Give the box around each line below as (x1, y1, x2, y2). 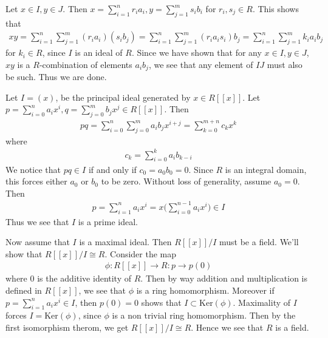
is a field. (275, 321, 309, 333)
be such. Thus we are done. (5, 70, 107, 83)
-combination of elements (39, 58, 132, 70)
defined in (5, 284, 42, 297)
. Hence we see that (191, 321, 264, 333)
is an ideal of (75, 46, 123, 59)
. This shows (252, 2, 299, 15)
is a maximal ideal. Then (79, 235, 172, 248)
